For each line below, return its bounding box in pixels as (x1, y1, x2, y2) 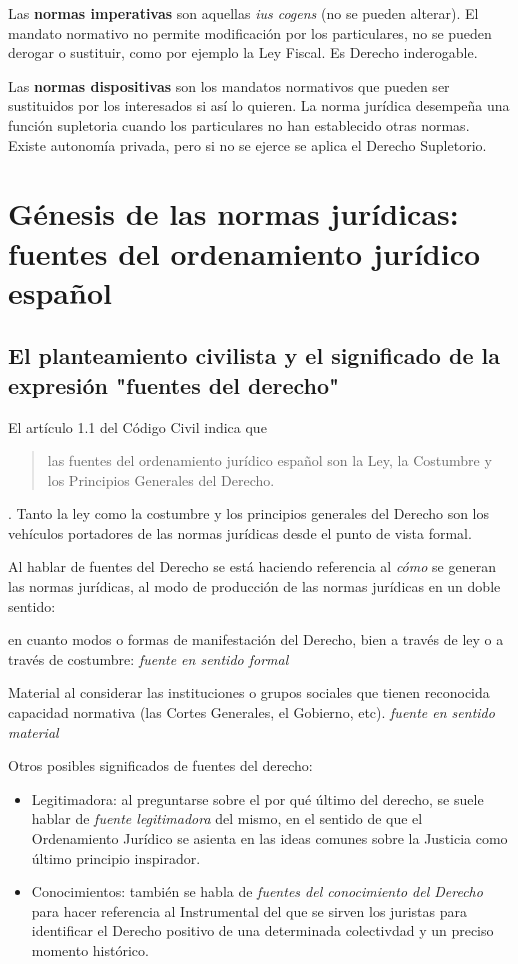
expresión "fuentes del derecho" (8, 369, 340, 400)
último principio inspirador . (31, 847, 201, 868)
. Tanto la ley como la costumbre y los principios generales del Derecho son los (8, 503, 490, 524)
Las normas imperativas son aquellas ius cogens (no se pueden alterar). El (8, 3, 479, 23)
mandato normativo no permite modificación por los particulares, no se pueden (8, 22, 492, 43)
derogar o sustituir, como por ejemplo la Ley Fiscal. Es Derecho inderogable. (8, 42, 478, 63)
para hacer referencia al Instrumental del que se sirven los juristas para (31, 900, 467, 921)
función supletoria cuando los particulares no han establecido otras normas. (8, 114, 470, 135)
